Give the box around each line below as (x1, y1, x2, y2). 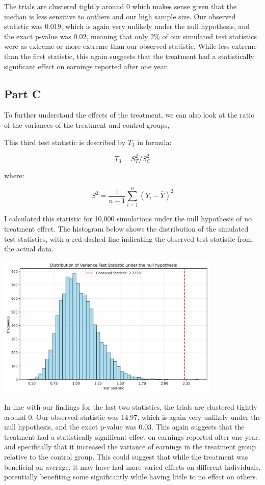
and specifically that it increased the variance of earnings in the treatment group (4, 441, 256, 452)
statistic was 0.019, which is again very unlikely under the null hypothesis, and (4, 21, 250, 32)
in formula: (137, 136, 172, 147)
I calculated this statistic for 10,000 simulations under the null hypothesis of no (4, 213, 252, 224)
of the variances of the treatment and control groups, (4, 119, 170, 130)
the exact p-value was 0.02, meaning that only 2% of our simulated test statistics (4, 31, 257, 41)
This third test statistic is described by (4, 136, 126, 147)
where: (4, 169, 24, 180)
